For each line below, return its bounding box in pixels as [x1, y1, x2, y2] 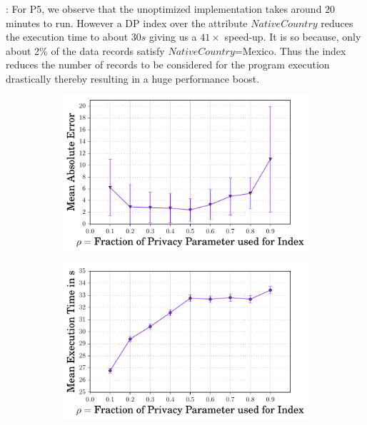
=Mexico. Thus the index [234, 43, 346, 58]
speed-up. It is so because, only [224, 29, 361, 44]
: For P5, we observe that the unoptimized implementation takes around [6, 1, 322, 16]
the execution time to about [6, 29, 129, 44]
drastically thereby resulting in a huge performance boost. [6, 71, 260, 86]
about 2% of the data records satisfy [6, 43, 165, 58]
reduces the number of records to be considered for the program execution [6, 57, 330, 72]
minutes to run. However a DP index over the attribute [6, 15, 248, 30]
